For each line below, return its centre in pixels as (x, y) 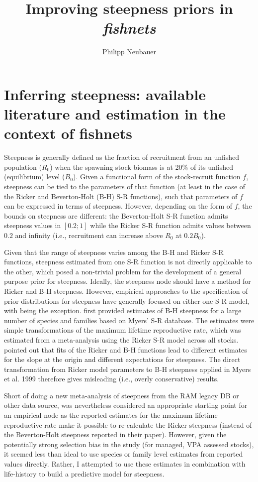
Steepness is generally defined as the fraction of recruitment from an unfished (122, 157)
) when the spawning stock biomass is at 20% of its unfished (141, 167)
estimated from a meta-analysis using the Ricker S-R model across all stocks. (121, 339)
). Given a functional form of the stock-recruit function (157, 177)
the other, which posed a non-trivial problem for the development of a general (123, 271)
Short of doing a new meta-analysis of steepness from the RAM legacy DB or (122, 395)
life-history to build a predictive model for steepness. (84, 473)
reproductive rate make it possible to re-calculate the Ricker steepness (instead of (128, 424)
